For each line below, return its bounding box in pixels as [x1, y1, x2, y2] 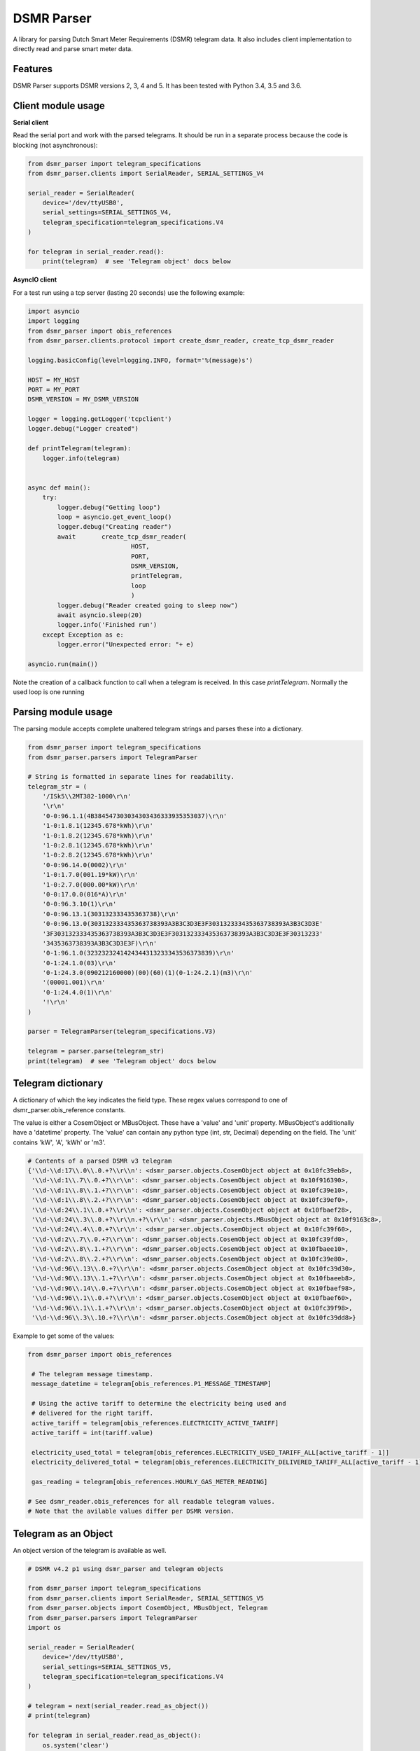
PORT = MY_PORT [27, 385, 80, 394]
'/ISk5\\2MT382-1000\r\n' [42, 792, 132, 801]
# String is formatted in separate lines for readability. [27, 773, 234, 781]
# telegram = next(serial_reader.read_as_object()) [27, 1702, 209, 1710]
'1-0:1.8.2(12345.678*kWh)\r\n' [42, 831, 154, 840]
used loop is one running [13, 688, 85, 696]
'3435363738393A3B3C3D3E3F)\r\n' [42, 939, 157, 947]
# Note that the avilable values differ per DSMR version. [27, 1507, 234, 1516]
